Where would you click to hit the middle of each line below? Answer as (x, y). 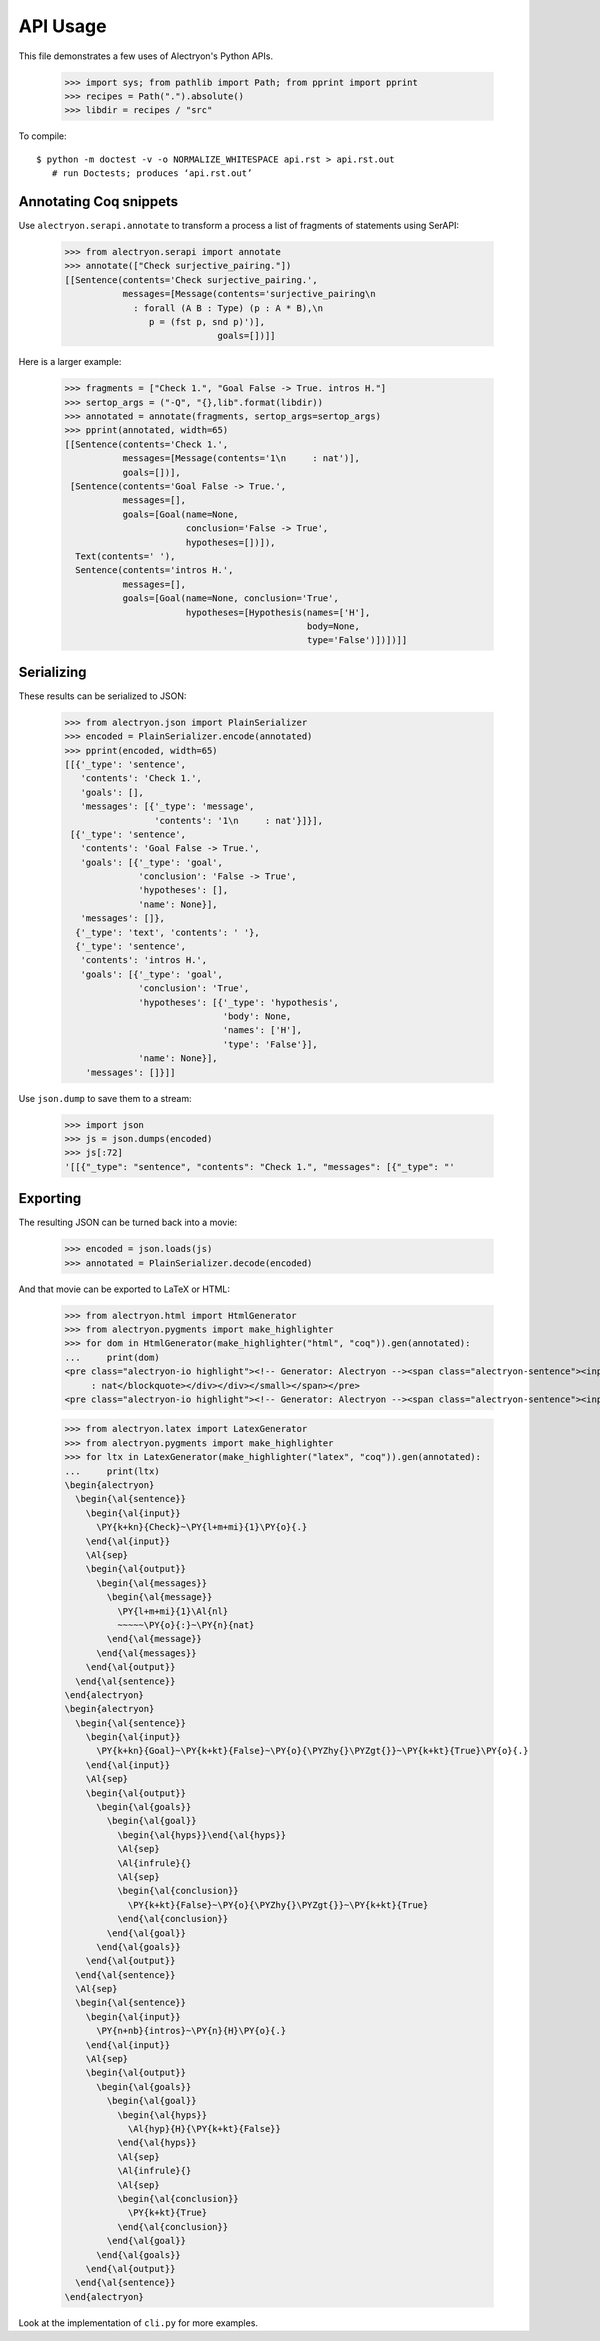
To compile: (42, 136)
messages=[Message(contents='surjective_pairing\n (249, 294)
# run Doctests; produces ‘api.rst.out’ (152, 173)
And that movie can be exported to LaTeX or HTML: (124, 1289)
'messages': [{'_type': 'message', (167, 806)
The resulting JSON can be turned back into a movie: (128, 1222)
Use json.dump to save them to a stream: (105, 1098)
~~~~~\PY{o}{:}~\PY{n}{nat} (185, 1624)
